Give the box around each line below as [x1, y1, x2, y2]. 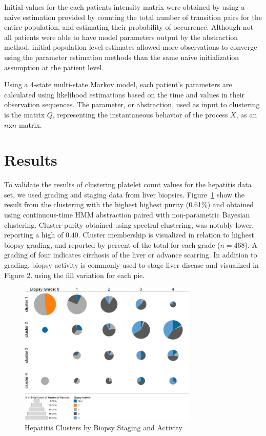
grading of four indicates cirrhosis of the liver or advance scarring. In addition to [4, 249, 257, 260]
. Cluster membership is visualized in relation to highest [78, 229, 254, 240]
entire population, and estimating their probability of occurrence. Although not [4, 22, 254, 32]
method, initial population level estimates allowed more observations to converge [4, 42, 257, 52]
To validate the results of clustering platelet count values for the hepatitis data [4, 179, 252, 190]
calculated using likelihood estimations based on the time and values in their [4, 89, 245, 100]
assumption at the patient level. [4, 62, 104, 72]
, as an [236, 109, 257, 120]
